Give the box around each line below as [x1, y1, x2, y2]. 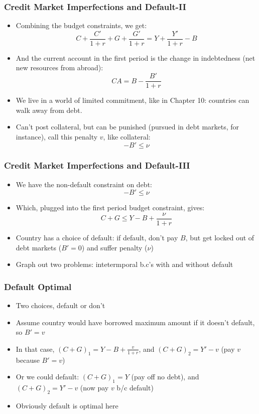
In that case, [16, 343, 55, 354]
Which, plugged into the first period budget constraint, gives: [16, 202, 205, 213]
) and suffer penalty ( [81, 242, 148, 252]
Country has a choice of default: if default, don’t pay [16, 232, 178, 242]
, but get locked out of [185, 232, 254, 242]
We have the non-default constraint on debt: [16, 179, 152, 189]
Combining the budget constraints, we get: [16, 20, 147, 31]
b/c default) [116, 382, 154, 392]
